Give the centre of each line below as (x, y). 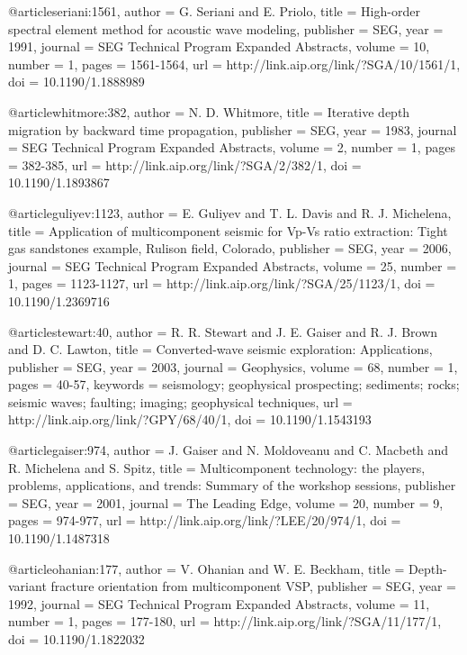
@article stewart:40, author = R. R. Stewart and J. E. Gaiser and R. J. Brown (223, 331)
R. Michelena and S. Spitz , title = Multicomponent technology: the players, (217, 467)
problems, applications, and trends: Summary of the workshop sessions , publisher (232, 485)
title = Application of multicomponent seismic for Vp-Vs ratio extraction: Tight (228, 230)
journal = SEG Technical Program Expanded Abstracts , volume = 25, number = (233, 265)
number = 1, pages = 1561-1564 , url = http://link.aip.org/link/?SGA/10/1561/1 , (234, 64)
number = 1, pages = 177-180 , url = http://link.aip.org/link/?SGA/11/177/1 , (225, 621)
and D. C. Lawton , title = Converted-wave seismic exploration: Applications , (220, 349)
